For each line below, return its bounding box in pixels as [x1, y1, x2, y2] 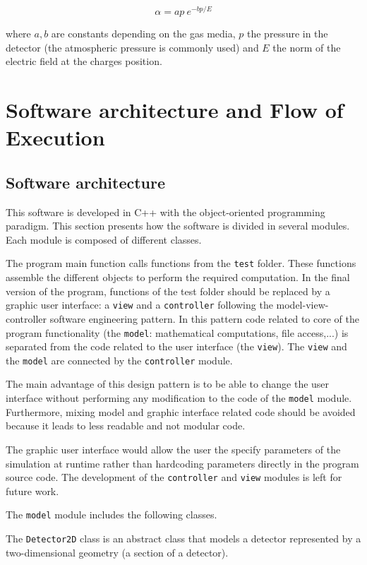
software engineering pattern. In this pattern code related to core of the [49, 311, 359, 326]
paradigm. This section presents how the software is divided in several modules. [6, 218, 350, 233]
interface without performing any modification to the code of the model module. [6, 391, 352, 405]
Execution [6, 123, 105, 152]
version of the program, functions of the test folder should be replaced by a [6, 283, 330, 298]
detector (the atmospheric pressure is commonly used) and [6, 40, 259, 54]
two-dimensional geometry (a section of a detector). [6, 545, 229, 559]
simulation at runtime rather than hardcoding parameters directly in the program [6, 456, 359, 470]
